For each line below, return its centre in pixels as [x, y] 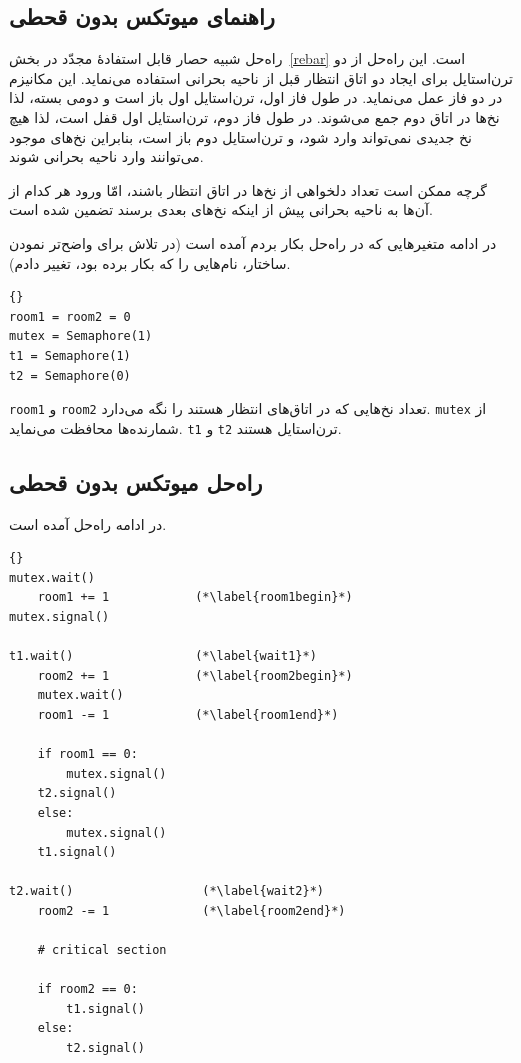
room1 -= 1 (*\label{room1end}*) [188, 714]
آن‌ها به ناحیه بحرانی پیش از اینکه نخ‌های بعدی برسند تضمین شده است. [221, 209]
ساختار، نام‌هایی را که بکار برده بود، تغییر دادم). [150, 262]
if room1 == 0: [87, 754]
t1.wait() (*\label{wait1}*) [163, 656]
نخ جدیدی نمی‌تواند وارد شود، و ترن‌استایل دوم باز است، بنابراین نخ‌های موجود [240, 136]
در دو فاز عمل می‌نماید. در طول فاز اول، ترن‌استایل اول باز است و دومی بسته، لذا [256, 97]
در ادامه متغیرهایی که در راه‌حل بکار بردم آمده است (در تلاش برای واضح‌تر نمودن [253, 242]
